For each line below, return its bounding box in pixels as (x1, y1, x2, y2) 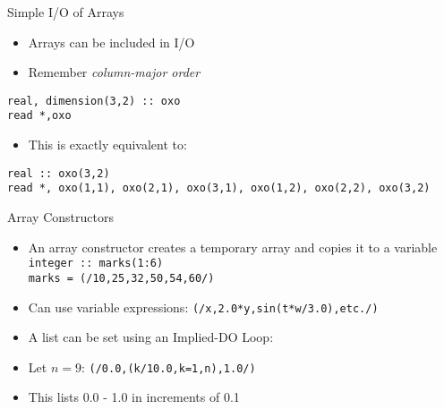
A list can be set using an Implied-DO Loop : (28, 328, 274, 346)
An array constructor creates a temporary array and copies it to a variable (28, 237, 438, 256)
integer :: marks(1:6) (28, 257, 164, 270)
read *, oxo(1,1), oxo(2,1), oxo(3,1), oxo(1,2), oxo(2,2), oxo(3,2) (7, 182, 431, 195)
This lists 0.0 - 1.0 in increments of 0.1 (28, 388, 240, 406)
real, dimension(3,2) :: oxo (7, 94, 181, 107)
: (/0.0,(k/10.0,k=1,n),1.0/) (81, 357, 256, 376)
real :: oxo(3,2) (7, 166, 110, 180)
